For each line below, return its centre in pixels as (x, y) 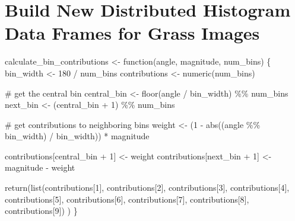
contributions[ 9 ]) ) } (41, 211)
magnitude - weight (40, 167)
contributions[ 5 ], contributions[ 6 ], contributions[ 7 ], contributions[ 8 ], (127, 199)
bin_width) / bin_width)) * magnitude (77, 136)
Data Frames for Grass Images (132, 33)
